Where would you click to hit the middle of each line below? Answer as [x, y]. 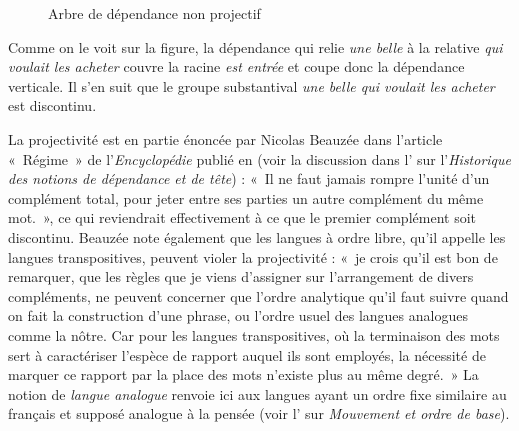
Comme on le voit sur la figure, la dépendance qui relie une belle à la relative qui [255, 46]
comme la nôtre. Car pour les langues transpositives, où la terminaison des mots [254, 334]
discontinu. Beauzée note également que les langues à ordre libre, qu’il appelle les [257, 236]
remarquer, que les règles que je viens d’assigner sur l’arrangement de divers [241, 276]
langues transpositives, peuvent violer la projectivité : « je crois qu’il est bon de [253, 256]
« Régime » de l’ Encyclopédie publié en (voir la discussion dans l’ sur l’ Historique [260, 158]
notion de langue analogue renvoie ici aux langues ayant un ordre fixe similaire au [257, 393]
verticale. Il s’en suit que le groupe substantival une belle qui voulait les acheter [251, 85]
